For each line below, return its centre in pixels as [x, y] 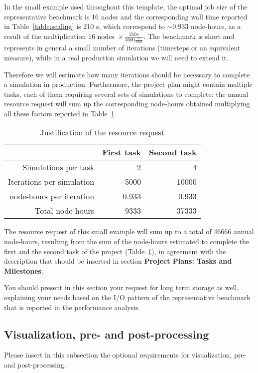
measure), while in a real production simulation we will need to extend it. [116, 57]
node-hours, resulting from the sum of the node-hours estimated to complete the [127, 241]
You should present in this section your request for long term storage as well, [122, 287]
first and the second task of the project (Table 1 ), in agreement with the [115, 251]
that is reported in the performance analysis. [72, 307]
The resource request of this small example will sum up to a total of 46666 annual [129, 231]
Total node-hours [64, 211]
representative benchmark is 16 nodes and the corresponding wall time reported [126, 16]
